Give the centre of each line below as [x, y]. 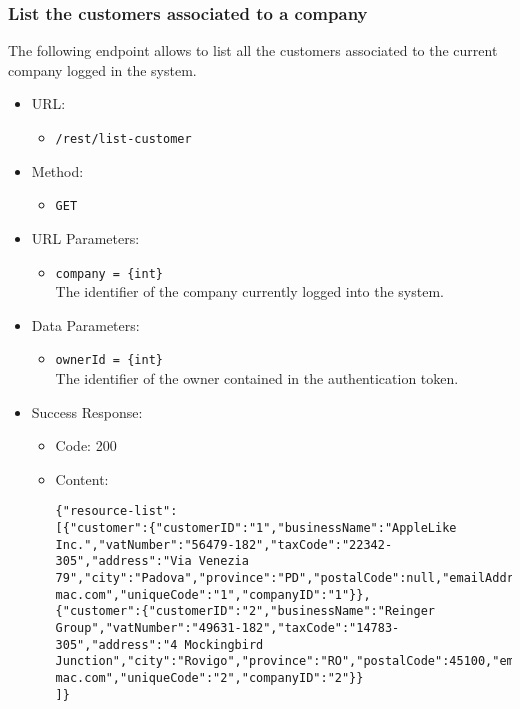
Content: [82, 478]
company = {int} [109, 273]
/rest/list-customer [123, 139]
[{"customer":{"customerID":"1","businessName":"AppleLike [256, 528]
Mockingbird [224, 644]
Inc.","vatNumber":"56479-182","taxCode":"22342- [224, 544]
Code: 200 [86, 445]
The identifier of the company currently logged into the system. [249, 291]
